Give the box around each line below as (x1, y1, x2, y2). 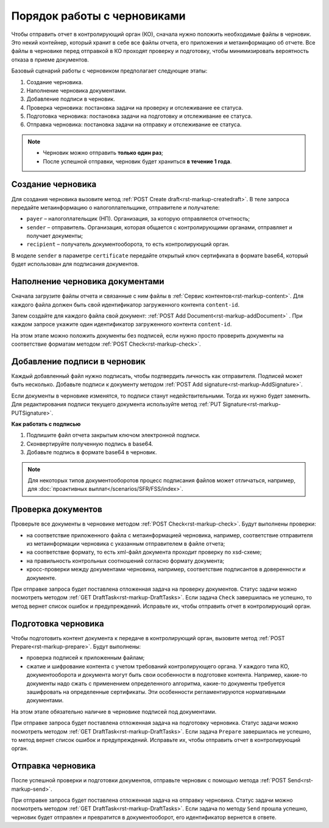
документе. (26, 574, 57, 582)
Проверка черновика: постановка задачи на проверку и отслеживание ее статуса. (26, 104, 244, 111)
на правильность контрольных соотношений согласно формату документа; (26, 557, 225, 564)
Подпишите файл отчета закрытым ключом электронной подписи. (26, 432, 200, 439)
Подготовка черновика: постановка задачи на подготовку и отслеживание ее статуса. (26, 113, 253, 120)
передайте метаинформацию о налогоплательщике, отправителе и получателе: (11, 204, 220, 211)
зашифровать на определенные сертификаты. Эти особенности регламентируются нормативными (26, 688, 286, 695)
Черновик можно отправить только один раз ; (43, 149, 164, 157)
